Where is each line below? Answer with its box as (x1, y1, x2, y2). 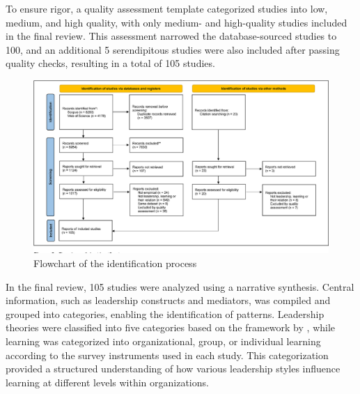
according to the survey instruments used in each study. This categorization (6, 347, 329, 362)
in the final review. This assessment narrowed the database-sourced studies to (6, 29, 337, 43)
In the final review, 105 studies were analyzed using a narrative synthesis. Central (6, 279, 354, 294)
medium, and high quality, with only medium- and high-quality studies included (6, 15, 347, 29)
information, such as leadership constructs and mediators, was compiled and (6, 293, 331, 308)
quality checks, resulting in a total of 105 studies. (6, 56, 215, 70)
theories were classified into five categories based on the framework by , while (6, 320, 336, 335)
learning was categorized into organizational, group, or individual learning (6, 333, 321, 348)
